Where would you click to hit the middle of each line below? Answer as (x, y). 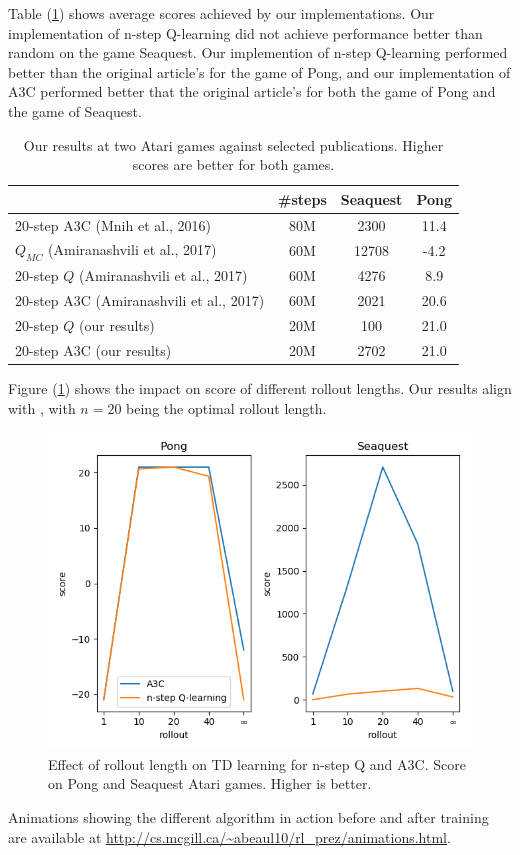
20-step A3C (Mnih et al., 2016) (113, 224)
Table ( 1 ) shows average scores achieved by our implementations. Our (221, 13)
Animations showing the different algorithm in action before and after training (248, 817)
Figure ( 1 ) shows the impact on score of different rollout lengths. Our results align (260, 388)
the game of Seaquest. (75, 110)
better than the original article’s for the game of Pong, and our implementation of (259, 71)
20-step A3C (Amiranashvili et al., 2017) (140, 300)
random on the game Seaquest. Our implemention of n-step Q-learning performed (258, 52)
